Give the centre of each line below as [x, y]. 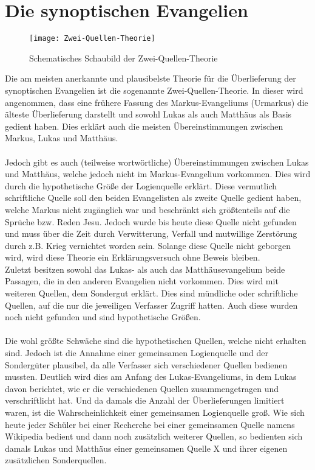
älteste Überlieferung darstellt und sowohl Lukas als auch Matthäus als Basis [148, 114]
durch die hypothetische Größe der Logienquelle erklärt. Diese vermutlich [141, 185]
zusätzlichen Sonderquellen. [56, 460]
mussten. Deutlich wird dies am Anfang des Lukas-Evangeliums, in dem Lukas [151, 377]
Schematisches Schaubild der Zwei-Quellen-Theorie [124, 58]
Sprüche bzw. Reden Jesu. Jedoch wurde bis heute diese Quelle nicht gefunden [151, 221]
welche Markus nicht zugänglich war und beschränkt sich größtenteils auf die [147, 209]
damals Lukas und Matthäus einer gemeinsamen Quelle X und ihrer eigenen [146, 448]
